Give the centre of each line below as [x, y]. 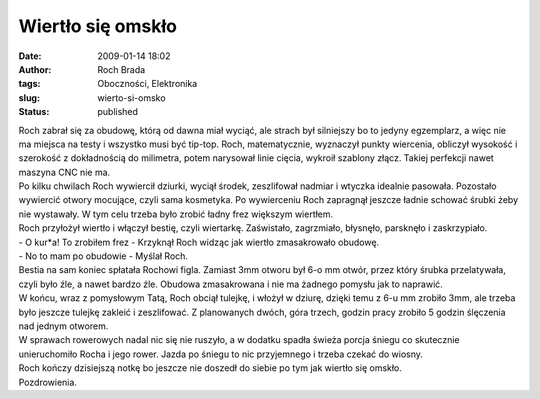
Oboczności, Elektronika [147, 84]
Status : [34, 112]
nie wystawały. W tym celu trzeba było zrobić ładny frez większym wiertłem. [176, 214]
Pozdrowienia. [47, 382]
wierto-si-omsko [131, 97]
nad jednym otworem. [63, 326]
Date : [30, 56]
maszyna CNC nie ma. [64, 172]
